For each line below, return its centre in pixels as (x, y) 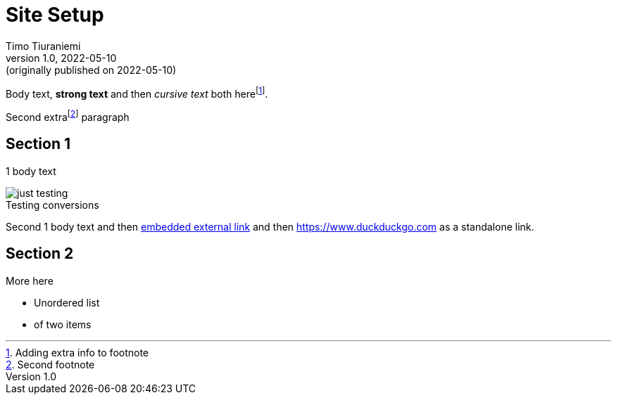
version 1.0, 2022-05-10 (61, 58)
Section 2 (40, 254)
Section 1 (38, 144)
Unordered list (67, 302)
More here (30, 280)
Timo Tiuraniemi (43, 46)
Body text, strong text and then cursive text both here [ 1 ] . (137, 92)
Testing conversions (52, 205)
